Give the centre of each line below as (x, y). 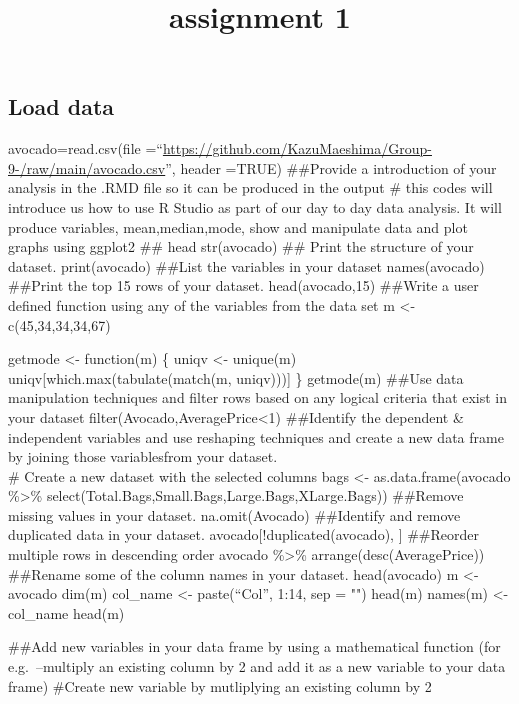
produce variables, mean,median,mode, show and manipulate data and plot (238, 226)
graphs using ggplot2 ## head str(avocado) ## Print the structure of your (241, 246)
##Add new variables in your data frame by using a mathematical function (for (254, 646)
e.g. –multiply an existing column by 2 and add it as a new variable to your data (257, 666)
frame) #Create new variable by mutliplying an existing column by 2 (220, 685)
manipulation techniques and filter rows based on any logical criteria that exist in (258, 397)
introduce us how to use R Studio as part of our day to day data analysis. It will (255, 206)
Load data (61, 106)
